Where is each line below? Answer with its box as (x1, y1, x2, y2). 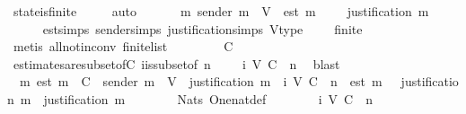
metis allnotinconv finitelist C (13, 37, 233, 56)
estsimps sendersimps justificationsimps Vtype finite (42, 19, 363, 38)
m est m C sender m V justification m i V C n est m (19, 72, 382, 91)
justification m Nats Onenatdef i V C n (43, 89, 373, 108)
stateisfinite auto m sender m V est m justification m (13, 2, 429, 20)
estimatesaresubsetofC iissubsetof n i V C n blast (13, 54, 340, 73)
